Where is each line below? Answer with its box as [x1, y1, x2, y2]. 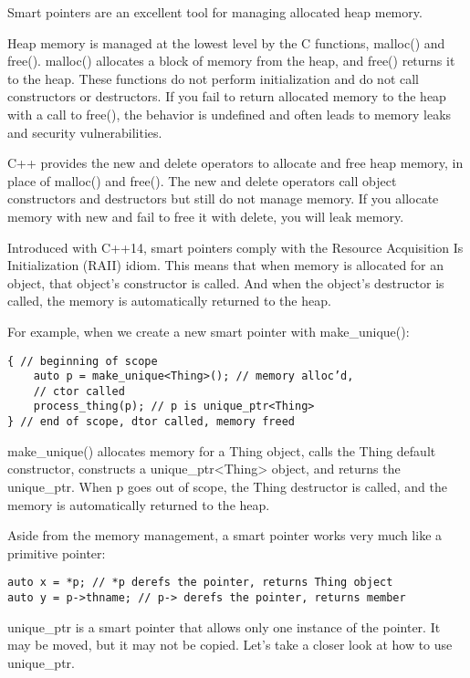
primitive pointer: [7, 543, 106, 562]
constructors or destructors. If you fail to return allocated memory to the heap [7, 87, 446, 106]
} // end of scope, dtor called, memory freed [7, 415, 295, 429]
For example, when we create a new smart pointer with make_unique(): [7, 321, 410, 340]
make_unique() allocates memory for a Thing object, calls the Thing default [7, 441, 436, 460]
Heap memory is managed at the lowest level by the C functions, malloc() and [7, 33, 445, 52]
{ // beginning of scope [7, 354, 158, 368]
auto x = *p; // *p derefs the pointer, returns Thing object [7, 576, 393, 589]
